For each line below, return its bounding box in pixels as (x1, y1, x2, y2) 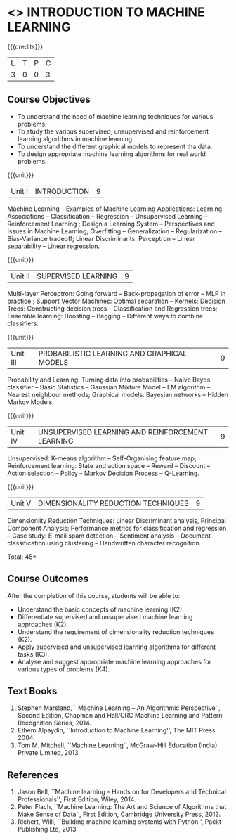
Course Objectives (7, 93, 91, 105)
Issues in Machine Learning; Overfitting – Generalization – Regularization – (7, 226, 223, 235)
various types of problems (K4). (17, 665, 110, 673)
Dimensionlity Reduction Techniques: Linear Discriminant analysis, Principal (7, 516, 226, 524)
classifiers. (7, 319, 39, 328)
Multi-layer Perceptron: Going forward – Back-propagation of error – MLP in (7, 289, 226, 297)
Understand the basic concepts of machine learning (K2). (17, 605, 184, 614)
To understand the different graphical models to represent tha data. (17, 142, 213, 150)
